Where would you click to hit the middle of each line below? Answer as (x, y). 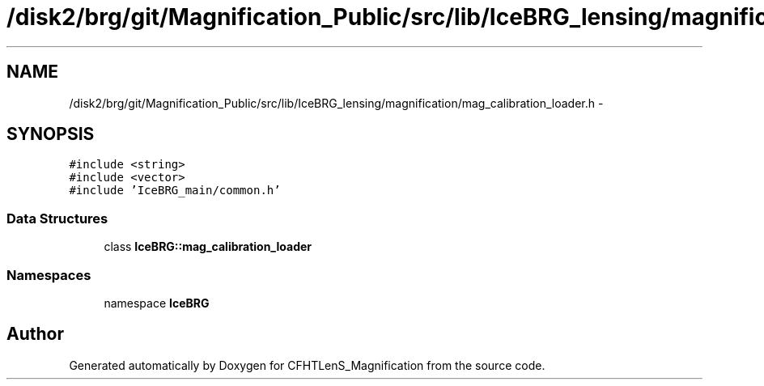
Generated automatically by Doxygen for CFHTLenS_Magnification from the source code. (307, 365)
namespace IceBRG (157, 303)
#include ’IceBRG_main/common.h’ (175, 191)
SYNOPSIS (51, 134)
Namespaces (49, 275)
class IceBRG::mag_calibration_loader (208, 247)
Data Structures (57, 218)
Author (35, 334)
